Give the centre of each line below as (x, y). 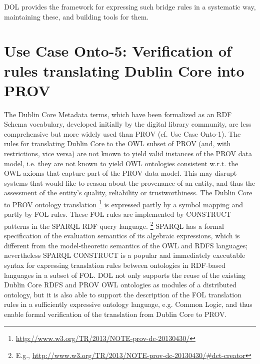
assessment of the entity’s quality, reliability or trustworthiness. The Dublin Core (128, 193)
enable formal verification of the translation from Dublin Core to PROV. (115, 314)
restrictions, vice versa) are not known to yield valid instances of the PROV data (128, 153)
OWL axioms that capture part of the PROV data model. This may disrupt (120, 173)
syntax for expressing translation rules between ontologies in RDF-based (115, 265)
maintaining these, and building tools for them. (76, 16)
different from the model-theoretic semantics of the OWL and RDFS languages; (126, 245)
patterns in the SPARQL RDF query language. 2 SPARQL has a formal (114, 225)
